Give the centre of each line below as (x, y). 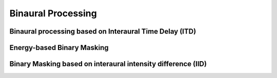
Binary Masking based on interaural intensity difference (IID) (108, 64)
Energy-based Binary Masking (59, 48)
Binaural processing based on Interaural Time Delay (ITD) (103, 31)
